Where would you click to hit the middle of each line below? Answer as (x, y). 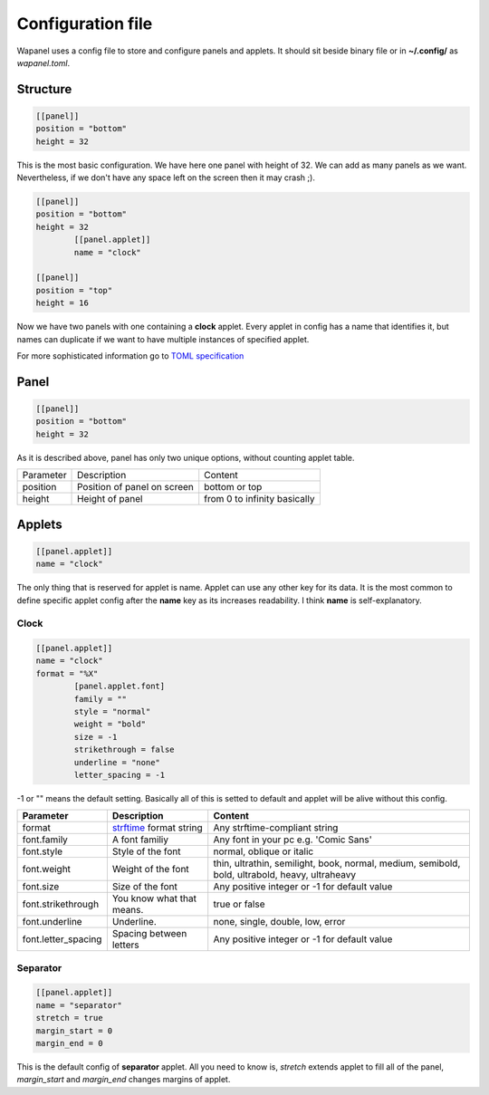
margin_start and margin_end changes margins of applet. (124, 1080)
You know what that (154, 898)
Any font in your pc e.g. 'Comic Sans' (292, 840)
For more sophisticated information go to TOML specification (130, 355)
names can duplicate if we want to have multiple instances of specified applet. (163, 339)
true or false (239, 904)
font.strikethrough (61, 904)
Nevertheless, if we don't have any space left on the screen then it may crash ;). (166, 178)
